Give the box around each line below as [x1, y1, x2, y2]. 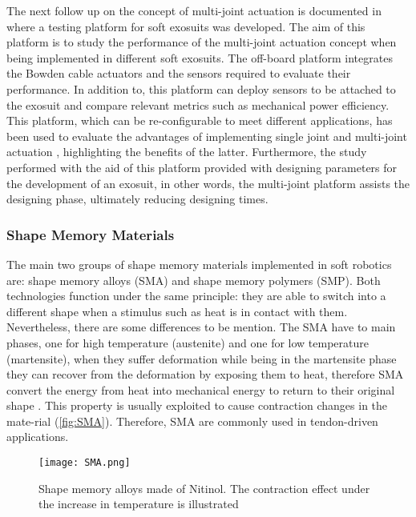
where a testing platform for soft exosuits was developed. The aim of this [6, 18, 366, 34]
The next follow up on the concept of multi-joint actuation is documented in [6, 2, 382, 18]
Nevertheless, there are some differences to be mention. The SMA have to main [6, 319, 396, 335]
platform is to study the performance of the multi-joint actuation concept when [6, 34, 397, 50]
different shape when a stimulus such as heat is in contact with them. [6, 303, 348, 319]
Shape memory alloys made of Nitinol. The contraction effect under [38, 479, 370, 496]
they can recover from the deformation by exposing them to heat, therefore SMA [6, 366, 404, 383]
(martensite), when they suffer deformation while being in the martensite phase [6, 350, 397, 367]
